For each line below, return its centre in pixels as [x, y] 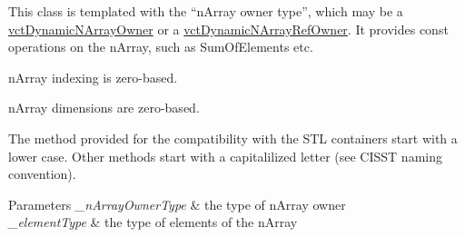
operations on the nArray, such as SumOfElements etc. [161, 47]
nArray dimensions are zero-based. [104, 108]
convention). [42, 174]
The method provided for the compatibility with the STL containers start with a [233, 138]
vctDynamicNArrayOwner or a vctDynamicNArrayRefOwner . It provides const [228, 29]
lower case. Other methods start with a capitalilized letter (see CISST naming [225, 156]
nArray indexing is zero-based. [93, 77]
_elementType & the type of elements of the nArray [153, 222]
